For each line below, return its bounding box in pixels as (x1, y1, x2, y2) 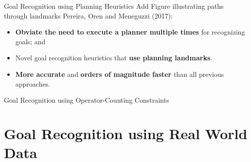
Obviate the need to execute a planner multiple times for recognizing (15, 27, 245, 37)
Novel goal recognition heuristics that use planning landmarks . (15, 53, 213, 63)
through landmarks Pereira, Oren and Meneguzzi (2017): (4, 10, 173, 20)
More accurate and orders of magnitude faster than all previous (15, 69, 224, 79)
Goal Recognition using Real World (4, 123, 248, 143)
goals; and (15, 36, 46, 46)
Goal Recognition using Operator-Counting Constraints (4, 95, 169, 105)
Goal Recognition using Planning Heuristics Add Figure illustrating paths (4, 1, 224, 11)
